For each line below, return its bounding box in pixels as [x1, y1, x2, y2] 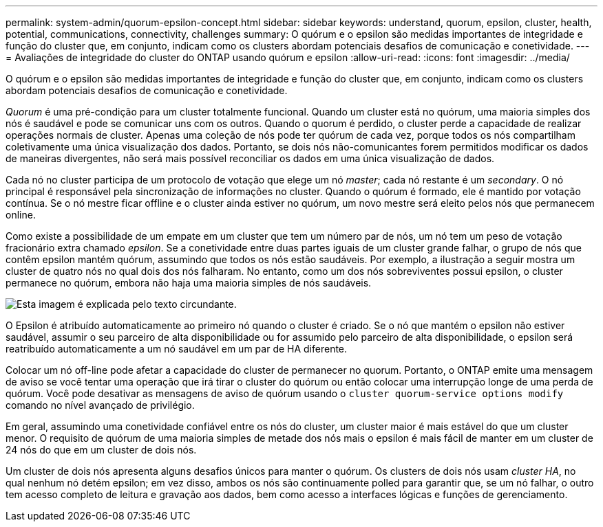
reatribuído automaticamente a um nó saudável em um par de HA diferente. [6, 343, 348, 355]
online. [6, 209, 36, 221]
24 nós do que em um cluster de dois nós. [6, 444, 197, 456]
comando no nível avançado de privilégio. [6, 399, 195, 411]
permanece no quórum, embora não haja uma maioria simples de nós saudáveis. [6, 277, 372, 289]
